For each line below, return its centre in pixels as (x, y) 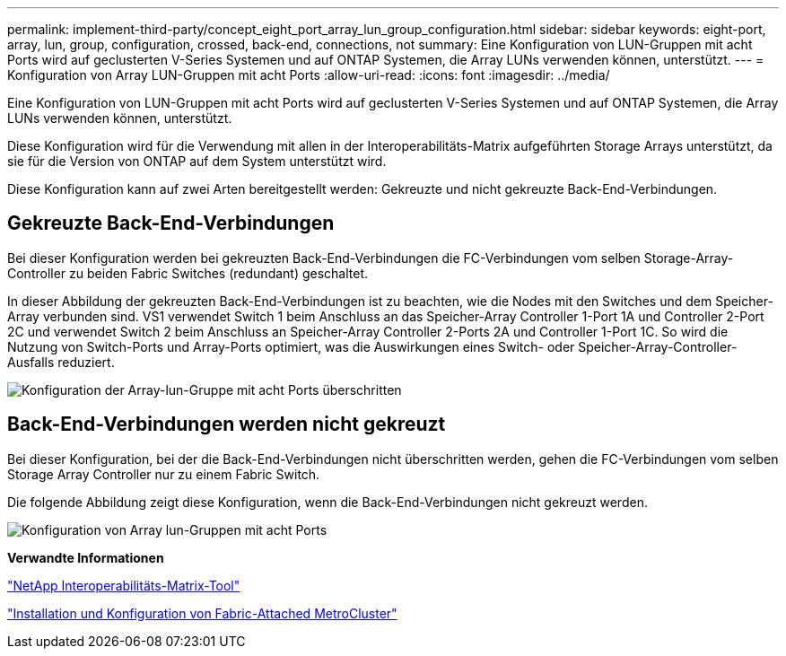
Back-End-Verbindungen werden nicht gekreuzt (227, 424)
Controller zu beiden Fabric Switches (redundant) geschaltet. (188, 273)
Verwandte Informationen (86, 557)
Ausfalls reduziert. (61, 362)
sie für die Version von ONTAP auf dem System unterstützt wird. (197, 161)
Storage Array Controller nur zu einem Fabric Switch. (164, 474)
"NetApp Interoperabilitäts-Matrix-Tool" (124, 585)
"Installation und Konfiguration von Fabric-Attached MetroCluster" (202, 613)
